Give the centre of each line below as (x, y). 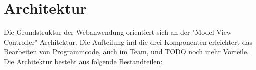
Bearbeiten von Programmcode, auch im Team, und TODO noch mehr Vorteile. (126, 52)
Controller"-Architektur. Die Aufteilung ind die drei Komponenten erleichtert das (128, 42)
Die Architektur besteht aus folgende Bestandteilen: (83, 61)
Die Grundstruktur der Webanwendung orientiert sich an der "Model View (118, 32)
